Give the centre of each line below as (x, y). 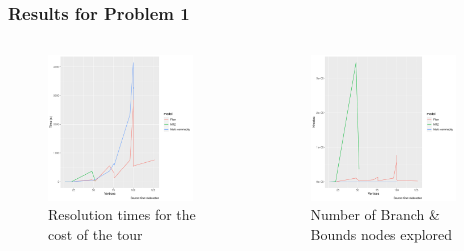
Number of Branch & (375, 214)
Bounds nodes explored (381, 233)
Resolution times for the (122, 214)
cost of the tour (95, 233)
